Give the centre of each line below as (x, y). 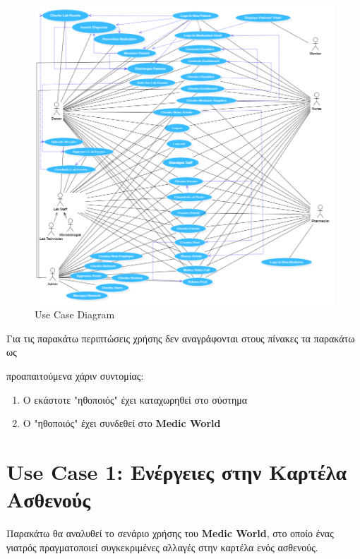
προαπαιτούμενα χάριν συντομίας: (75, 375)
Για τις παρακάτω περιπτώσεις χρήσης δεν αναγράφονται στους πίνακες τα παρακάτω (181, 338)
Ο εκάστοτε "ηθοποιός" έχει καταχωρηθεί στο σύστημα (135, 399)
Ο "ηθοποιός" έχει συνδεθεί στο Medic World (122, 423)
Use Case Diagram (75, 314)
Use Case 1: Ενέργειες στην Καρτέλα (177, 471)
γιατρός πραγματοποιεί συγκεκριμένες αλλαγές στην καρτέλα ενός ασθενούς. (162, 547)
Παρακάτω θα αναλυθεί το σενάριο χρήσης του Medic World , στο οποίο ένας (170, 533)
